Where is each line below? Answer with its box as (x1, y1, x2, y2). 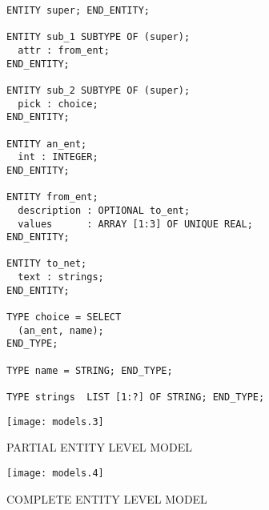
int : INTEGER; (18, 151, 98, 163)
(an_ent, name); (18, 324, 104, 336)
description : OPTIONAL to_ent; (18, 204, 191, 216)
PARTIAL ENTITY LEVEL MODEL (6, 439, 192, 456)
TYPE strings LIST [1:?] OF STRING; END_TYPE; (6, 392, 265, 404)
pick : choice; (18, 98, 98, 110)
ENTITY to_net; (6, 258, 87, 270)
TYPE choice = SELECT (6, 311, 122, 323)
